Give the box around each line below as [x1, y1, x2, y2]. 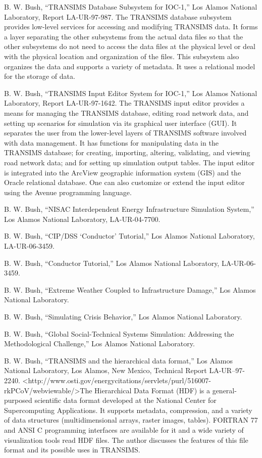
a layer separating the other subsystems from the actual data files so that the [4, 31, 243, 41]
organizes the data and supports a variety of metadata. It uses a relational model [4, 61, 255, 71]
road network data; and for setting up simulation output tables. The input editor [4, 157, 255, 167]
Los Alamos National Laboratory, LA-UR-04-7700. [4, 213, 161, 224]
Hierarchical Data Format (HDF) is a [94, 385, 210, 395]
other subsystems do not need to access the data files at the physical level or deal [4, 41, 256, 52]
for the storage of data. [4, 71, 75, 81]
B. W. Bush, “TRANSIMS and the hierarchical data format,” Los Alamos [4, 355, 233, 365]
